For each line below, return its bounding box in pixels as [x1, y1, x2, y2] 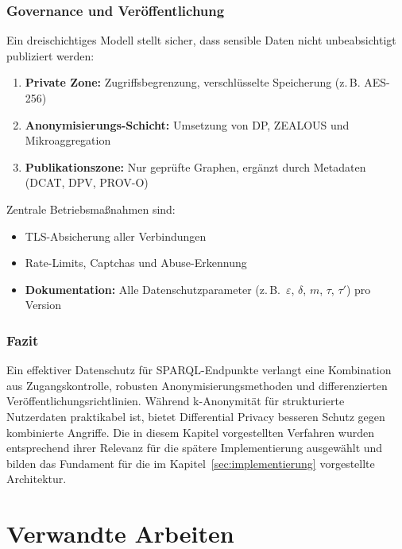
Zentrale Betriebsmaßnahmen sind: [6, 200, 176, 217]
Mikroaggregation [25, 132, 111, 149]
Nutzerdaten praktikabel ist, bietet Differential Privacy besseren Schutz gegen [6, 408, 385, 424]
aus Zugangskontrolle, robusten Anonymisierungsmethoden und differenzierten [6, 377, 388, 393]
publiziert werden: [6, 47, 95, 64]
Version [25, 296, 62, 313]
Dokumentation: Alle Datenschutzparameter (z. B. [25, 280, 280, 297]
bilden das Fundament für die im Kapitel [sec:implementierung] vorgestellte [6, 454, 375, 471]
